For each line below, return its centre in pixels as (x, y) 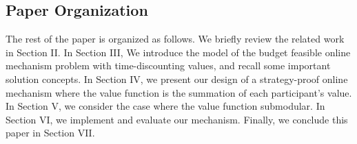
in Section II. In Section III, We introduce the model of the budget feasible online (178, 52)
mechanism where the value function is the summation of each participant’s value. (179, 92)
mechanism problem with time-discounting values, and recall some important (168, 65)
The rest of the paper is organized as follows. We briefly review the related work (175, 39)
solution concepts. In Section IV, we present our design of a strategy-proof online (177, 79)
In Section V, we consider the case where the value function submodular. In (165, 106)
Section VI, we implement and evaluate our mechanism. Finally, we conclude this (177, 119)
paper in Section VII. (50, 133)
